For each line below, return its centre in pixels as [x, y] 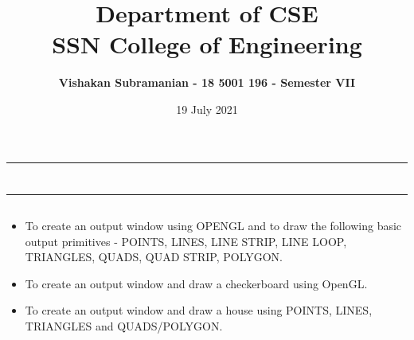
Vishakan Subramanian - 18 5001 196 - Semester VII [207, 82]
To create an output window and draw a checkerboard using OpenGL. [196, 283]
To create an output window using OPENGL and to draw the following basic [213, 226]
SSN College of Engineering [207, 44]
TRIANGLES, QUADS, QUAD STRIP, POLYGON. [154, 257]
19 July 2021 [207, 109]
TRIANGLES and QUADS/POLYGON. [124, 326]
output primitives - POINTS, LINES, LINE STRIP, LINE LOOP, [186, 241]
